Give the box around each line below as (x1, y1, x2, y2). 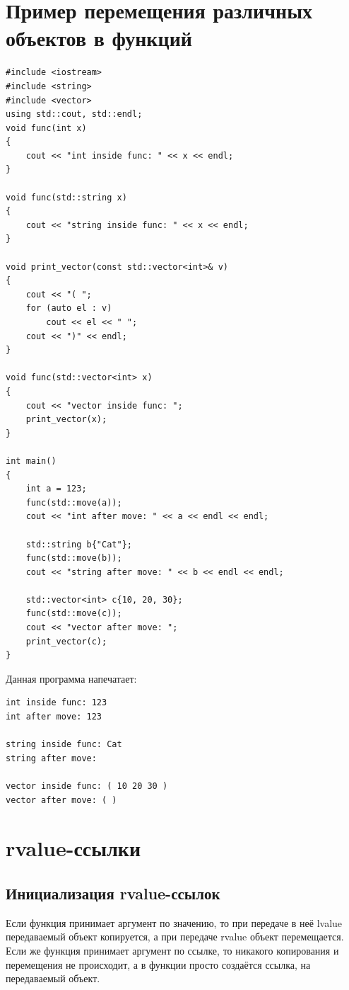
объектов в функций (6, 23, 192, 52)
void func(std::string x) (6, 192, 127, 203)
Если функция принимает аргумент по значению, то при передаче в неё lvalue (6, 915, 343, 930)
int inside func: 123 (6, 698, 107, 708)
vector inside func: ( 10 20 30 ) (6, 781, 168, 791)
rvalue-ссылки (6, 833, 141, 863)
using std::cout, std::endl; (6, 109, 143, 120)
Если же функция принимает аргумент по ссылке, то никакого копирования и (6, 943, 339, 957)
